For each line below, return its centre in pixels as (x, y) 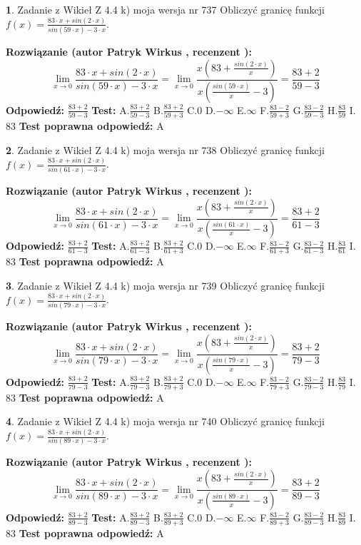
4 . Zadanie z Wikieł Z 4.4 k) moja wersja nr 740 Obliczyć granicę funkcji (165, 421)
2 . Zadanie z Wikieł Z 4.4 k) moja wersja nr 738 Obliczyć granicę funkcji (165, 149)
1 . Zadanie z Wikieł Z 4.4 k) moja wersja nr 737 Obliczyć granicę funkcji (165, 9)
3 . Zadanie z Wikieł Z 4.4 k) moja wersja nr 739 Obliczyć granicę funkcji (165, 285)
